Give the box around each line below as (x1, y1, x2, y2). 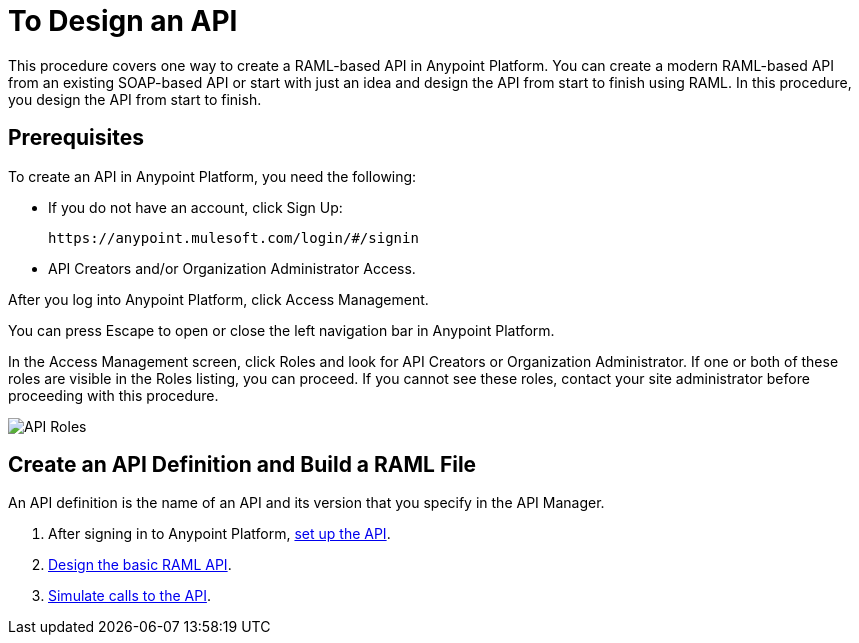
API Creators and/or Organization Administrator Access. (48, 259, 416, 277)
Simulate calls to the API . (48, 587, 211, 605)
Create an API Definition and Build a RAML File (8, 452, 477, 478)
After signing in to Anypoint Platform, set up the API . (48, 525, 391, 543)
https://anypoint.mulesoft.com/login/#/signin (48, 229, 419, 246)
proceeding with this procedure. (8, 386, 219, 404)
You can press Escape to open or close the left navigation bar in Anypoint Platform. (8, 321, 555, 339)
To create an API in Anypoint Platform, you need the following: (8, 167, 417, 185)
